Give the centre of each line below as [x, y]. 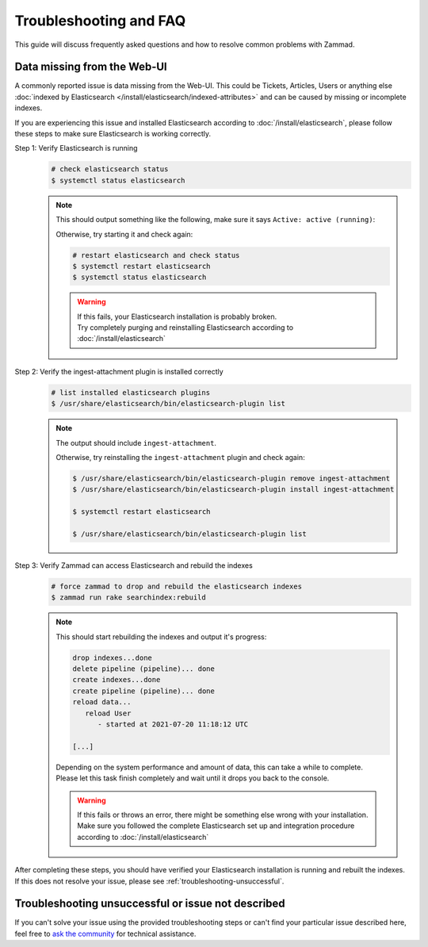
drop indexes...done [112, 658]
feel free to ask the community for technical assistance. [105, 934]
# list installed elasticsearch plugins [130, 392]
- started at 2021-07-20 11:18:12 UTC [173, 725]
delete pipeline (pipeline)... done [144, 669]
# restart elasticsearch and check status [156, 255]
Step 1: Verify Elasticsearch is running [76, 148]
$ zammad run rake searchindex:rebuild [128, 598]
